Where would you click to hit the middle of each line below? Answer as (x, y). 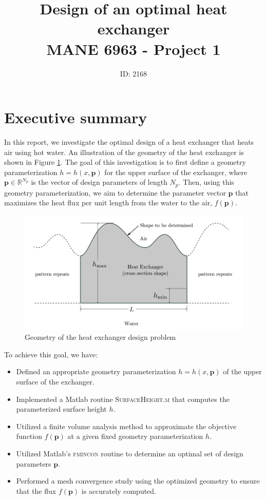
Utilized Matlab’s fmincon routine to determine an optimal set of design (130, 453)
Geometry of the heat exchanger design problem (100, 337)
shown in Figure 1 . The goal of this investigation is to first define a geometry (125, 162)
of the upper (242, 371)
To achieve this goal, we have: (51, 354)
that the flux (36, 491)
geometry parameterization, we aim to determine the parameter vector (115, 192)
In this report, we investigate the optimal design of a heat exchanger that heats (129, 142)
